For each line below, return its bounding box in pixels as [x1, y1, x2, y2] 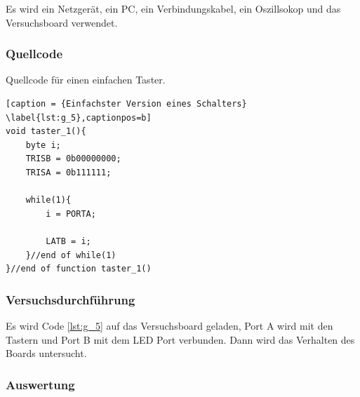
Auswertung [6, 375, 75, 393]
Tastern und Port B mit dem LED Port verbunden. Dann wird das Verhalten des [6, 332, 355, 346]
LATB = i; [46, 236, 91, 246]
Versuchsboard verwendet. [6, 15, 118, 29]
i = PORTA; [46, 208, 96, 219]
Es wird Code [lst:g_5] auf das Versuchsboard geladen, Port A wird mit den [6, 318, 333, 332]
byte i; [25, 140, 61, 150]
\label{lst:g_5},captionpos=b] [6, 112, 152, 123]
